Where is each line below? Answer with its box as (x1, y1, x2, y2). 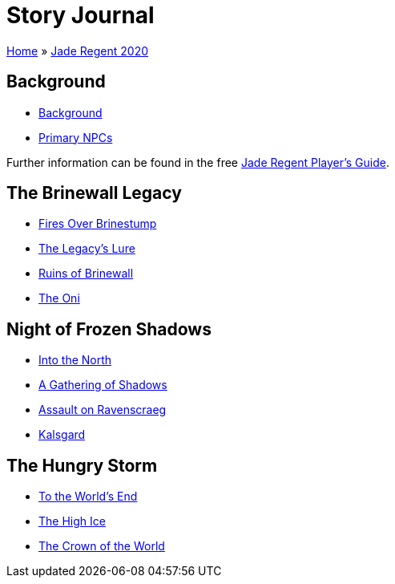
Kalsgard (38, 428, 86, 442)
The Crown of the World (38, 539, 165, 554)
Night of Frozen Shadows (6, 318, 212, 339)
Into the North (38, 353, 112, 367)
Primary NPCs (38, 130, 113, 144)
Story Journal (6, 2, 155, 29)
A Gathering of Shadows (38, 378, 167, 392)
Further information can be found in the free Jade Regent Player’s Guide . (6, 155, 390, 169)
